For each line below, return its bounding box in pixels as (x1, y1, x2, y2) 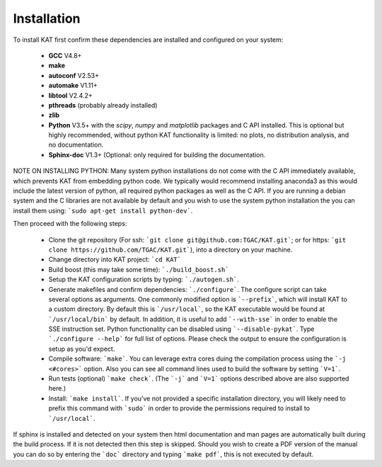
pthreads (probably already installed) (48, 101, 158, 109)
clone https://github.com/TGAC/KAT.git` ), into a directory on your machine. (48, 245, 293, 254)
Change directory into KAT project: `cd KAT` (48, 255, 182, 264)
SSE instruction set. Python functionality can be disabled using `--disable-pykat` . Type (48, 325, 315, 333)
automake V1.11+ (48, 81, 98, 90)
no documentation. (48, 140, 104, 149)
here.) (48, 384, 66, 393)
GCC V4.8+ (48, 51, 82, 60)
